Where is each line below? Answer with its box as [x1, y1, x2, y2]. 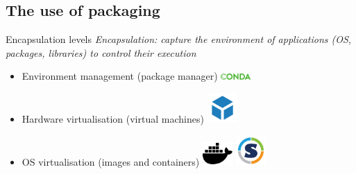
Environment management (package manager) [22, 69, 218, 83]
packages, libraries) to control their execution [6, 45, 196, 60]
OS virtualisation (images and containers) [22, 154, 200, 168]
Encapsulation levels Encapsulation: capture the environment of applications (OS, [6, 32, 352, 46]
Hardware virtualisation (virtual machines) [22, 112, 204, 126]
